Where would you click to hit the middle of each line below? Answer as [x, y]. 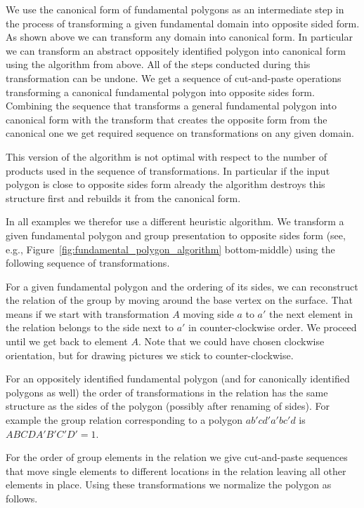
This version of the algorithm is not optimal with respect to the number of [167, 156]
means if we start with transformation [87, 313]
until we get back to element [67, 341]
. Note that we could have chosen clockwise [231, 341]
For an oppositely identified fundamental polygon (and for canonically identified [178, 379]
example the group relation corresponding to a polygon [124, 420]
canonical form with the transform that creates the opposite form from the [167, 119]
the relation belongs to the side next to [90, 327]
